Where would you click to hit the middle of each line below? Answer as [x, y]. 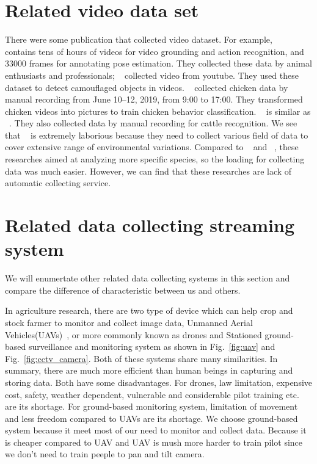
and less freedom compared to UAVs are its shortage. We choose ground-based [151, 418]
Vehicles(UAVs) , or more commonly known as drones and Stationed [133, 334]
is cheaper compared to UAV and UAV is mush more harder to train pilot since [154, 442]
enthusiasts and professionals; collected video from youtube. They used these [152, 75]
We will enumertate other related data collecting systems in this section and [148, 278]
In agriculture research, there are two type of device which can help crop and [149, 310]
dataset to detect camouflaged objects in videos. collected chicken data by [147, 87]
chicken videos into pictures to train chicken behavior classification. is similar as [158, 111]
